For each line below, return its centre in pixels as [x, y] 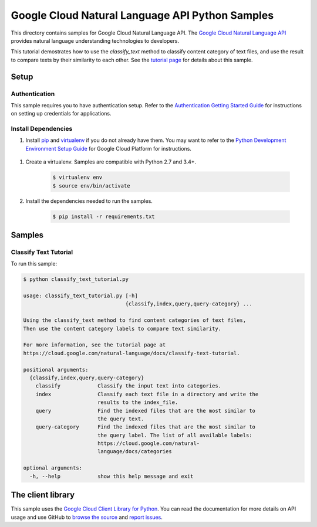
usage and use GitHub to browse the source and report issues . [87, 517]
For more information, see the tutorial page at [95, 345]
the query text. [121, 419]
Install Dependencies [42, 129]
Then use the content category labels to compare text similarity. [122, 329]
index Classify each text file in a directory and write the [147, 394]
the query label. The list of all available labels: [175, 435]
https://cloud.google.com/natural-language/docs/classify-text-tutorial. [131, 353]
